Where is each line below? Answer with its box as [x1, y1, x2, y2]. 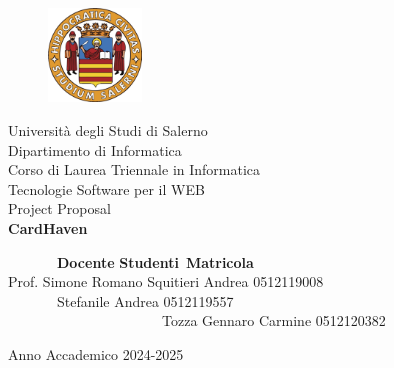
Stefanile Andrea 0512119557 [56, 290, 234, 311]
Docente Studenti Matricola [57, 251, 254, 272]
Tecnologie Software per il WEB [8, 178, 205, 199]
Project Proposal [8, 198, 111, 219]
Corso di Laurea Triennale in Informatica [8, 159, 261, 180]
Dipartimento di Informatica [8, 139, 182, 160]
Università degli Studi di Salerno [8, 120, 208, 141]
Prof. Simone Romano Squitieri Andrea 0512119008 [8, 271, 324, 292]
